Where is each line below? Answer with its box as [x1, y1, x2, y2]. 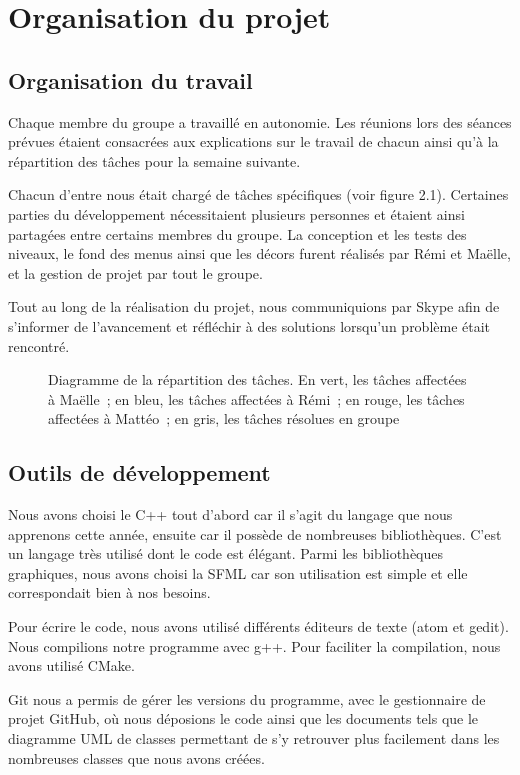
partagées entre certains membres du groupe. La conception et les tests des [8, 223, 467, 244]
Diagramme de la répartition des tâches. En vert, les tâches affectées [48, 369, 467, 390]
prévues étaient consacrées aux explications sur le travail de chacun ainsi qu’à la [8, 131, 499, 152]
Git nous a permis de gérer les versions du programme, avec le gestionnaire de [8, 688, 486, 709]
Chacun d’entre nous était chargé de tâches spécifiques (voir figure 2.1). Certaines [8, 184, 509, 205]
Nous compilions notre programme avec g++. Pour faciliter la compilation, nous [8, 635, 501, 656]
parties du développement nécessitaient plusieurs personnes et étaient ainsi [8, 203, 465, 224]
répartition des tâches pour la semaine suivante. [8, 150, 301, 171]
